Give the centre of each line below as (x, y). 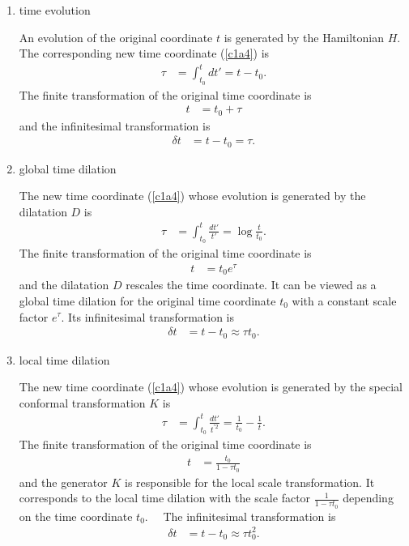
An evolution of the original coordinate (116, 37)
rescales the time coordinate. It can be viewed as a (251, 285)
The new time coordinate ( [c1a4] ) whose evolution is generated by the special (211, 387)
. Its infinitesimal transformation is (148, 316)
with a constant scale (344, 300)
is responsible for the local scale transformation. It (249, 482)
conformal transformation (82, 402)
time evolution (55, 10)
